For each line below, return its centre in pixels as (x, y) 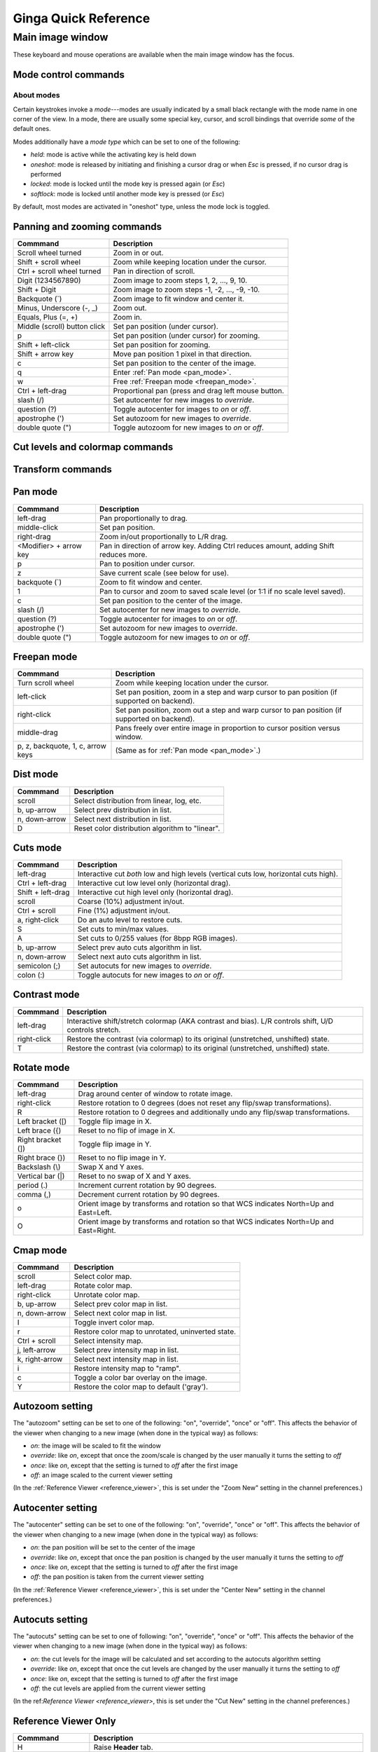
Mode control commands (69, 75)
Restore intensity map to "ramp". (127, 1368)
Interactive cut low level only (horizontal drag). (154, 883)
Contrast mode (46, 995)
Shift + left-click (43, 345)
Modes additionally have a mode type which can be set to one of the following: (127, 142)
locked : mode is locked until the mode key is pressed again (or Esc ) (128, 184)
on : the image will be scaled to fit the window (96, 1445)
